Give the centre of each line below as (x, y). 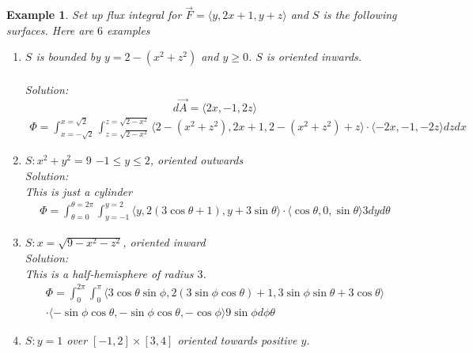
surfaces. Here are (50, 30)
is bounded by (68, 56)
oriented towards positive (237, 339)
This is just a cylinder (78, 191)
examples (129, 30)
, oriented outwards (197, 160)
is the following (360, 15)
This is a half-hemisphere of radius (109, 273)
